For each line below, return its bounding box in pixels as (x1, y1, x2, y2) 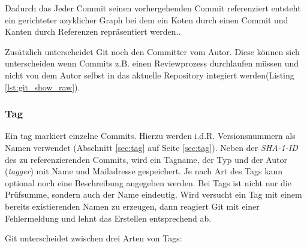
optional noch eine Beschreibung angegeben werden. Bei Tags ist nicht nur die (5, 176, 291, 189)
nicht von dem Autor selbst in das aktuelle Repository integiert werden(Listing (5, 68, 294, 81)
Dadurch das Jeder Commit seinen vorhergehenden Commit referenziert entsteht (5, 2, 301, 14)
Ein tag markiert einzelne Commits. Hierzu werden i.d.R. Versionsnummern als (5, 129, 296, 142)
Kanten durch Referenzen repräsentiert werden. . (5, 25, 181, 38)
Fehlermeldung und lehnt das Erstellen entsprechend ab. (5, 211, 212, 224)
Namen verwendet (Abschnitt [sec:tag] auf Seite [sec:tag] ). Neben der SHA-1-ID (5, 141, 298, 153)
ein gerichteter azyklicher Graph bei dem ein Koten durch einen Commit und (5, 13, 288, 26)
